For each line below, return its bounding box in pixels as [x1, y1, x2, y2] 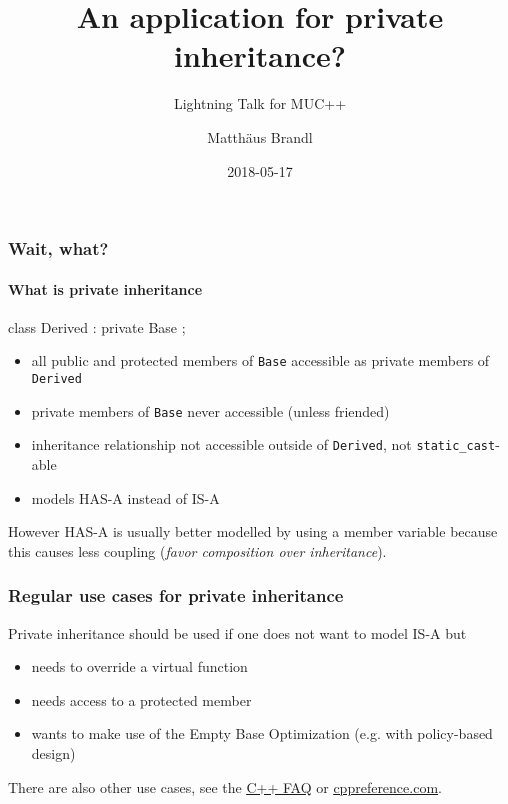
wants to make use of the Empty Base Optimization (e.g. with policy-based [31, 723, 493, 744]
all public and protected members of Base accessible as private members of [31, 350, 490, 371]
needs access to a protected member [31, 689, 252, 710]
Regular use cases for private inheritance [8, 583, 344, 608]
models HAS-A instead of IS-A [31, 487, 220, 508]
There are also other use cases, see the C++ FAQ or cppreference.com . [8, 776, 442, 797]
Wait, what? [8, 236, 109, 261]
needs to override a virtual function [31, 656, 248, 677]
